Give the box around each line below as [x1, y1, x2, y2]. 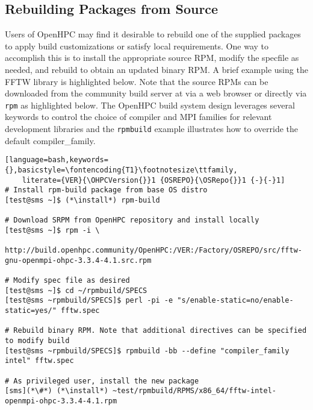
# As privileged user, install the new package [5, 376, 199, 385]
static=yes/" [5, 306, 57, 315]
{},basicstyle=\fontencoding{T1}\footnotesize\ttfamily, [5, 165, 238, 174]
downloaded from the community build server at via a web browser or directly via [5, 87, 307, 99]
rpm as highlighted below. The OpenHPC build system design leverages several [5, 98, 295, 111]
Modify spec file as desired [13, 276, 130, 285]
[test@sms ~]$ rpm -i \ [5, 225, 100, 235]
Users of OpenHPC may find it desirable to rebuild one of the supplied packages [5, 28, 301, 40]
